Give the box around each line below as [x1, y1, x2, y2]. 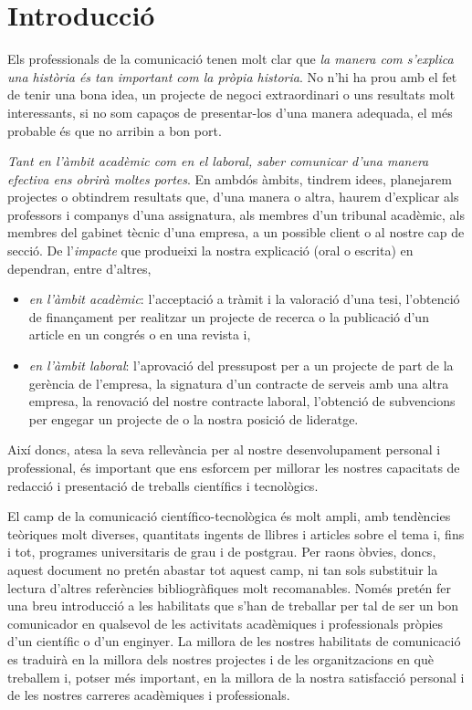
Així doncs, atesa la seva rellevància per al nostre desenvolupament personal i [7, 440, 441, 459]
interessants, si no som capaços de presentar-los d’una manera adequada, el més [7, 102, 453, 121]
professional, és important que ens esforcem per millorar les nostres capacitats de [7, 458, 460, 476]
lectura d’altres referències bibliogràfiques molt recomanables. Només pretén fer [7, 578, 452, 597]
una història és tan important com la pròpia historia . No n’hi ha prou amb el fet [7, 67, 457, 86]
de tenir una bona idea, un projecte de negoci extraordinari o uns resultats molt [7, 85, 456, 104]
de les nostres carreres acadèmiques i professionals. [7, 685, 290, 705]
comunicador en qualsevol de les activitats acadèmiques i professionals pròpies [7, 613, 444, 632]
